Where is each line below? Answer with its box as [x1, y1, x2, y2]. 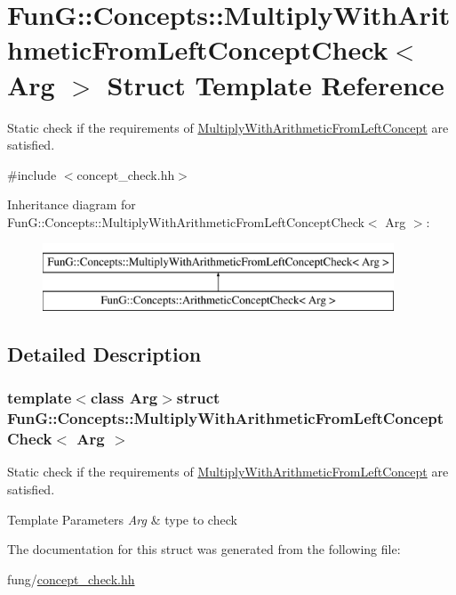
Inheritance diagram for [7, 195, 136, 214]
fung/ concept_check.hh [7, 569, 135, 588]
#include [7, 165, 57, 183]
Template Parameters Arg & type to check [7, 509, 237, 528]
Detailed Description [7, 340, 202, 368]
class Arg [90, 387, 158, 409]
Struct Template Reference [107, 66, 444, 102]
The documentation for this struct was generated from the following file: [7, 540, 401, 558]
